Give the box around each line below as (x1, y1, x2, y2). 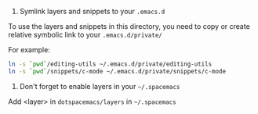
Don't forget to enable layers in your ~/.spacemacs (19, 81, 180, 91)
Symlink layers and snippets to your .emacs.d (19, 7, 165, 16)
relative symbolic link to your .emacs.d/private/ (8, 30, 162, 39)
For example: (8, 45, 51, 54)
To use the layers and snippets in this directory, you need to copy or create (8, 22, 251, 30)
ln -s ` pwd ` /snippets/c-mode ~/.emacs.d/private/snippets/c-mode (8, 67, 226, 75)
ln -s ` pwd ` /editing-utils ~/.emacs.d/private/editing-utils (8, 60, 213, 68)
